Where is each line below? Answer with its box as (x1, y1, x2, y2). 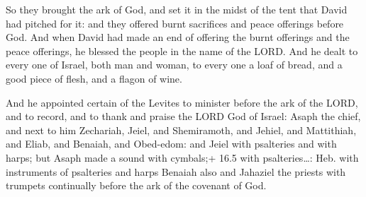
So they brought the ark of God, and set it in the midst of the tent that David (6, 2, 348, 16)
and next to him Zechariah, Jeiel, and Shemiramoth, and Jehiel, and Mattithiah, (6, 122, 357, 137)
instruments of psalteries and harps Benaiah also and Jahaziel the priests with (6, 164, 346, 179)
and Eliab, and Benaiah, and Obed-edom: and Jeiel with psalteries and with (6, 136, 337, 151)
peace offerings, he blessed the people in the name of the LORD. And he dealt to (6, 43, 358, 58)
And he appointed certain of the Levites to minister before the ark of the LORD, (6, 95, 358, 109)
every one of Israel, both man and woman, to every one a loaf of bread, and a (6, 57, 343, 72)
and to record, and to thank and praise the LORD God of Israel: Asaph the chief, (6, 109, 361, 124)
